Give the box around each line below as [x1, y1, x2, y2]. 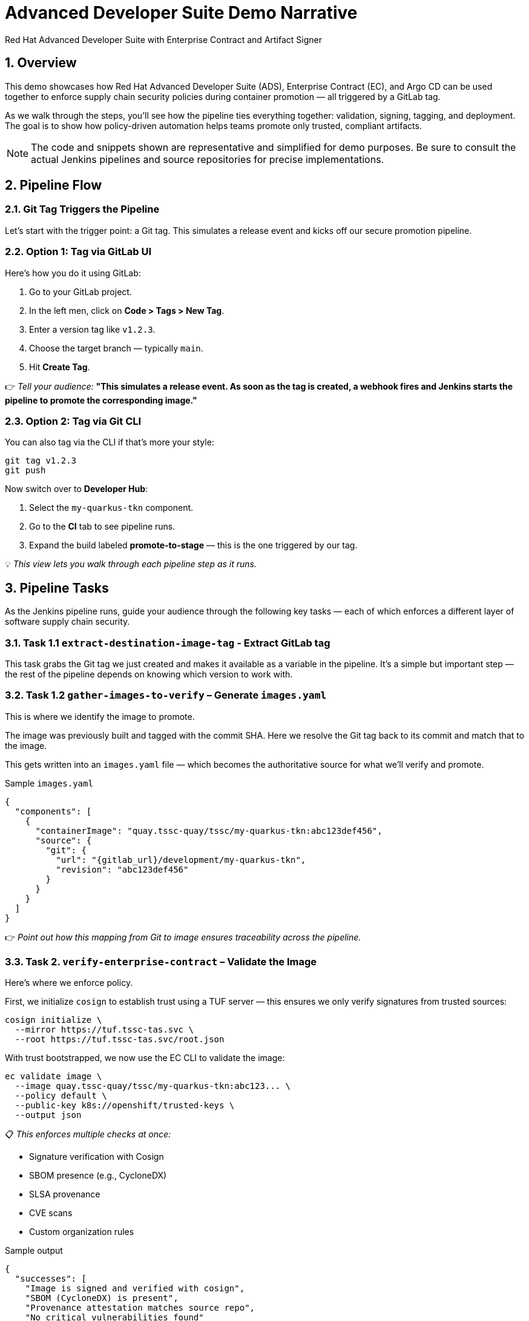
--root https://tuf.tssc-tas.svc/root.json [15, 1034, 225, 1045]
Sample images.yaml [5, 777, 93, 788]
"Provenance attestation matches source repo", [25, 1303, 255, 1313]
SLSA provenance [29, 1189, 100, 1200]
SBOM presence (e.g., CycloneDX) [29, 1170, 167, 1181]
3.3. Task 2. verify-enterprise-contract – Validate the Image [5, 956, 317, 968]
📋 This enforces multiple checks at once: [5, 1129, 171, 1140]
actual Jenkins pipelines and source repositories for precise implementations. [31, 153, 384, 165]
